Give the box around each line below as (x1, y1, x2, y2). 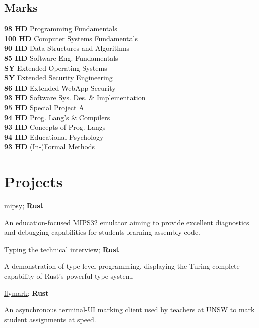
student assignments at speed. (4, 314, 96, 324)
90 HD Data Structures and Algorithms (4, 43, 130, 53)
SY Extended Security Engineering (4, 72, 113, 83)
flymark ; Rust (4, 287, 49, 298)
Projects (4, 171, 63, 192)
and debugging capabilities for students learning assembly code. (4, 227, 200, 237)
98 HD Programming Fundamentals (4, 23, 117, 34)
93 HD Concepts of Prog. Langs (4, 122, 106, 132)
